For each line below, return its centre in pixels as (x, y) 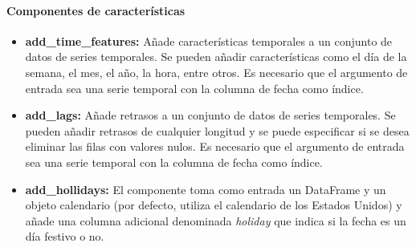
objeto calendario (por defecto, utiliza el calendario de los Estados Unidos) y (214, 205)
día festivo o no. (65, 236)
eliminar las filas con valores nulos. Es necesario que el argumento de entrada (215, 146)
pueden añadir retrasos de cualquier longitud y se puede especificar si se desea (217, 130)
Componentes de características (96, 10)
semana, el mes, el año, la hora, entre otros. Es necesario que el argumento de (216, 72)
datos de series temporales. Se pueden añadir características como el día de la (216, 57)
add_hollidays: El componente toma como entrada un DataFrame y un (206, 189)
